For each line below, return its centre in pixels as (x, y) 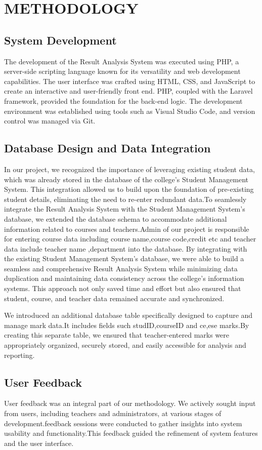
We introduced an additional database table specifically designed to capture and (128, 315)
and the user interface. (39, 443)
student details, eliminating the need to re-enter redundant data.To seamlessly (125, 199)
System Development (60, 40)
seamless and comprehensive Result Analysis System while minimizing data (121, 268)
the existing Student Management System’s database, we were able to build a (124, 258)
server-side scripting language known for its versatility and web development (122, 71)
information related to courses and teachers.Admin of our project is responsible (127, 229)
